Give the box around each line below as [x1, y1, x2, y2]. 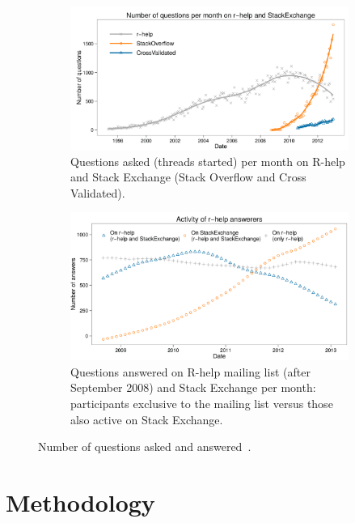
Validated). [70, 184, 125, 201]
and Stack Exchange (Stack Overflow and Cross [70, 168, 306, 185]
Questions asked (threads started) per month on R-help [70, 152, 345, 169]
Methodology [6, 485, 155, 518]
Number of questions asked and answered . [38, 438, 251, 455]
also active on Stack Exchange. [70, 410, 223, 427]
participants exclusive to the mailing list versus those [70, 394, 333, 411]
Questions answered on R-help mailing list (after [70, 363, 311, 380]
